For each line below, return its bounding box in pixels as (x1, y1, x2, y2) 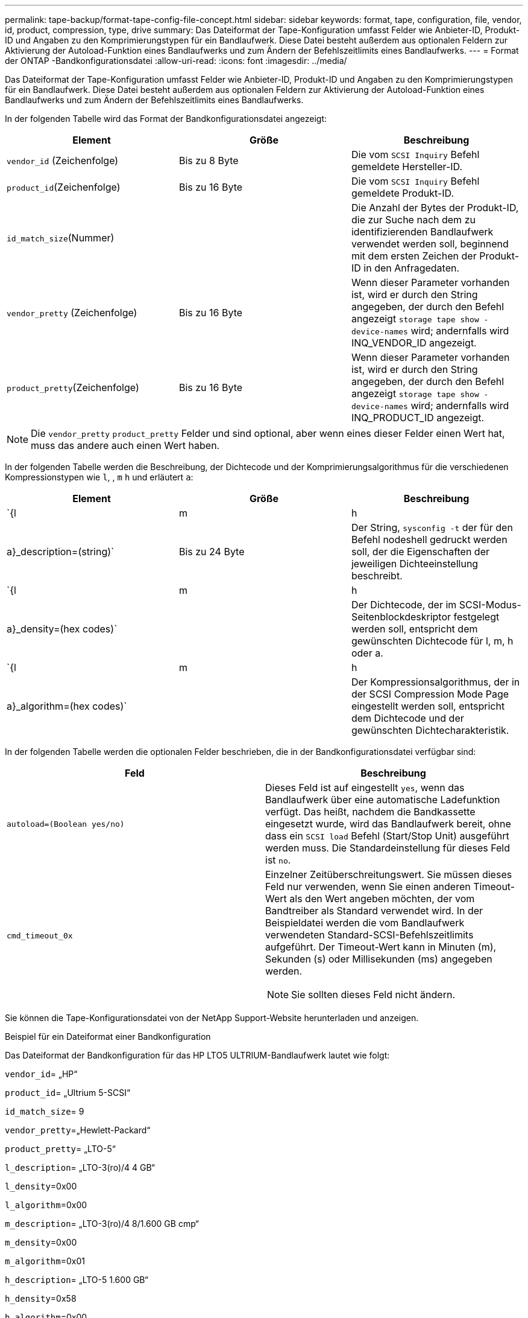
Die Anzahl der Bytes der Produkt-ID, (351, 202, 519, 214)
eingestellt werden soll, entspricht (351, 700, 505, 712)
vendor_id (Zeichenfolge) (7, 154, 119, 167)
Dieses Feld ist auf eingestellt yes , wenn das (265, 782, 465, 794)
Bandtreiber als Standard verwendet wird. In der (265, 905, 483, 917)
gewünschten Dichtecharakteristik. (351, 724, 509, 736)
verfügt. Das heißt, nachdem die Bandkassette (265, 806, 476, 818)
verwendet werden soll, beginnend (351, 238, 509, 250)
